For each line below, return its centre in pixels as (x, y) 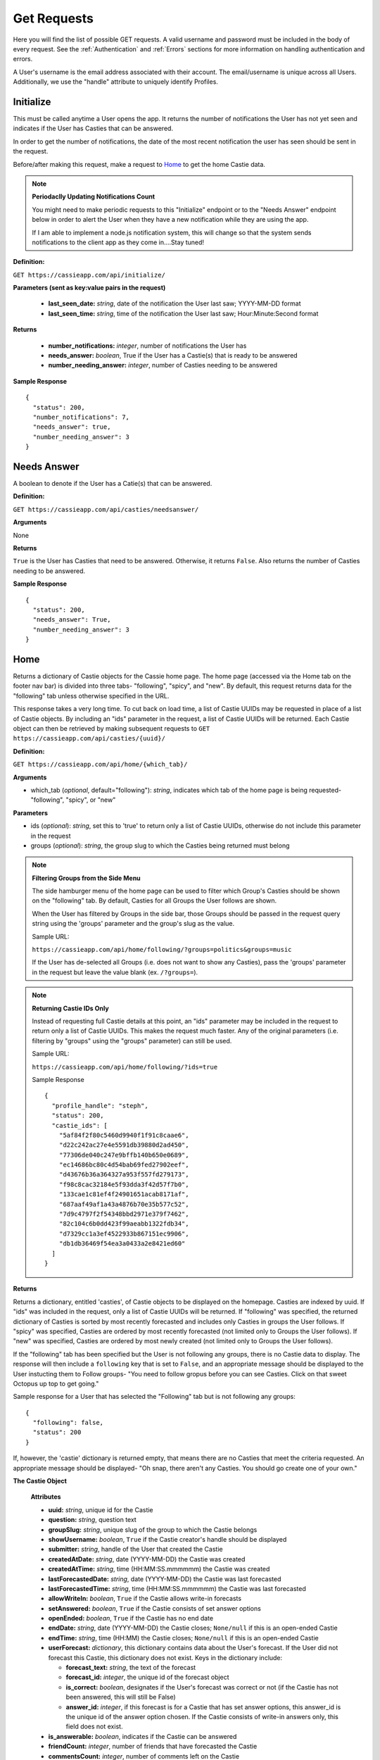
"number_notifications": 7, (81, 417)
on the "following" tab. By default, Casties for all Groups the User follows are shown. (154, 900)
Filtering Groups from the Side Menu (86, 878)
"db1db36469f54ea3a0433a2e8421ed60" (122, 1244)
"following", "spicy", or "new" (73, 800)
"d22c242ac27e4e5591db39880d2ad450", (124, 1145)
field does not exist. (94, 1727)
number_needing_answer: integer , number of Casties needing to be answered (163, 365)
